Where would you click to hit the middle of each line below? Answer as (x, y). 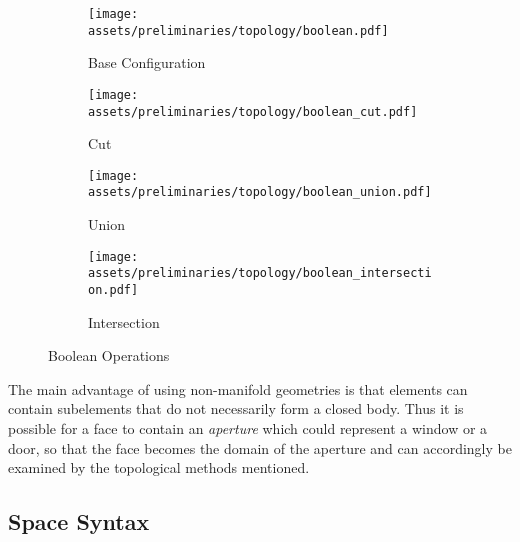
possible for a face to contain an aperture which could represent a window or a (248, 428)
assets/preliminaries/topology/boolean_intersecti (260, 273)
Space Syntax (79, 521)
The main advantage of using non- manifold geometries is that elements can (238, 388)
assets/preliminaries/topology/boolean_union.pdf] (260, 192)
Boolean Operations (109, 355)
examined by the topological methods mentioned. (159, 467)
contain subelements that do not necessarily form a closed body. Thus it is (236, 408)
